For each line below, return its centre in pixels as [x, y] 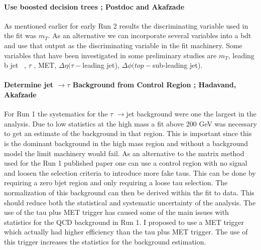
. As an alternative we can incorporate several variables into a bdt [150, 35]
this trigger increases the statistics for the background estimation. [105, 241]
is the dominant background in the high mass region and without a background [126, 143]
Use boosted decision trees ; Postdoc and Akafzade [94, 6]
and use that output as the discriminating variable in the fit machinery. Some [123, 45]
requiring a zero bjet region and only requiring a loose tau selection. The [116, 182]
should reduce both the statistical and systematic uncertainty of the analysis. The [130, 202]
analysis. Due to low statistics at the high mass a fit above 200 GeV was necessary [130, 123]
